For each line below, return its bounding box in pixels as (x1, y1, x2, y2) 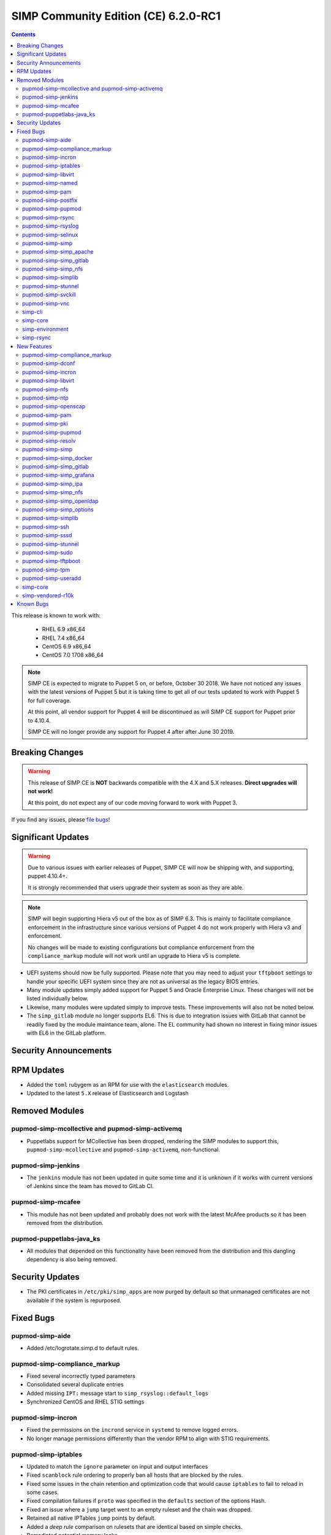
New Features (17, 343, 52, 350)
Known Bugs (17, 600, 49, 608)
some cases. (26, 1489, 59, 1496)
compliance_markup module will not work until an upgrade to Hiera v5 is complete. (28, 952, 241, 959)
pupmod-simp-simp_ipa (22, 480, 83, 488)
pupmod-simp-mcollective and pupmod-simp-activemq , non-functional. (26, 1146, 221, 1153)
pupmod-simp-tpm (22, 565, 70, 573)
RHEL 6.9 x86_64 (42, 626, 86, 633)
